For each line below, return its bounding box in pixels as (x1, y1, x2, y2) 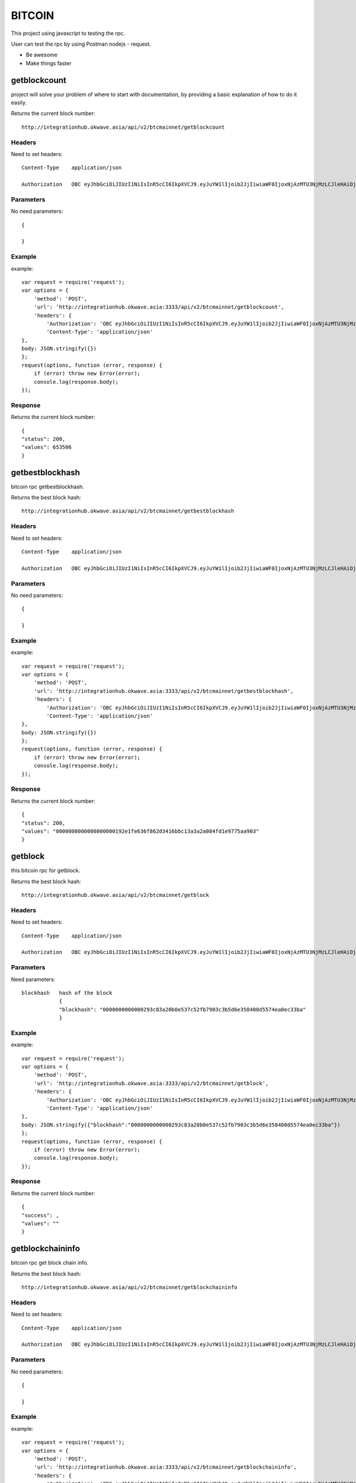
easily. (11, 99, 27, 106)
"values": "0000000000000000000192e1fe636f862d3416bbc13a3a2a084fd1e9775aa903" (21, 828, 259, 835)
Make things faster (26, 59, 72, 66)
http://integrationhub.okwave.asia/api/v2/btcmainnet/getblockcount (21, 123, 225, 131)
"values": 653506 (21, 444, 72, 451)
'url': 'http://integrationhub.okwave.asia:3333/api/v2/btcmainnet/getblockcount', (33, 304, 285, 311)
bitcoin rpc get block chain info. (11, 1259, 89, 1266)
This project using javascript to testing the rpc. (11, 30, 125, 37)
